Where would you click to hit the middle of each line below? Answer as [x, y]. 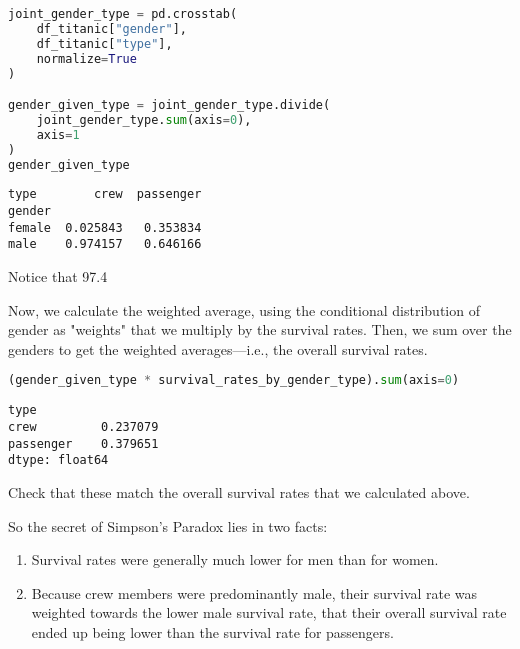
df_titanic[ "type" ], [104, 43]
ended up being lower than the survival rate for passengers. [212, 631]
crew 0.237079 [83, 426]
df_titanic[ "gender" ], [111, 28]
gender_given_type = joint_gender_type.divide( [169, 105]
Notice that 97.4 [58, 276]
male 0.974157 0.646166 [105, 244]
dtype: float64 [58, 460]
